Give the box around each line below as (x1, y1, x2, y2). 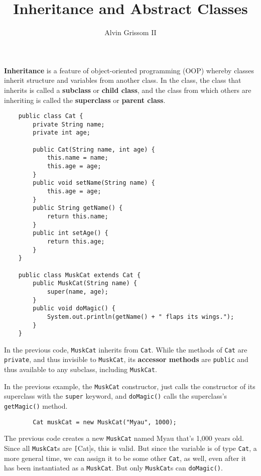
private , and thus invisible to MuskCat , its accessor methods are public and (4, 354, 248, 365)
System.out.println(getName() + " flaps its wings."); (47, 313, 234, 320)
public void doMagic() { (33, 305, 115, 312)
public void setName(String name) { (33, 179, 155, 187)
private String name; (33, 121, 105, 128)
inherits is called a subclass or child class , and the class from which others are (4, 84, 251, 95)
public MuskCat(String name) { (33, 280, 137, 287)
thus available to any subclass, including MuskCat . (4, 364, 157, 375)
